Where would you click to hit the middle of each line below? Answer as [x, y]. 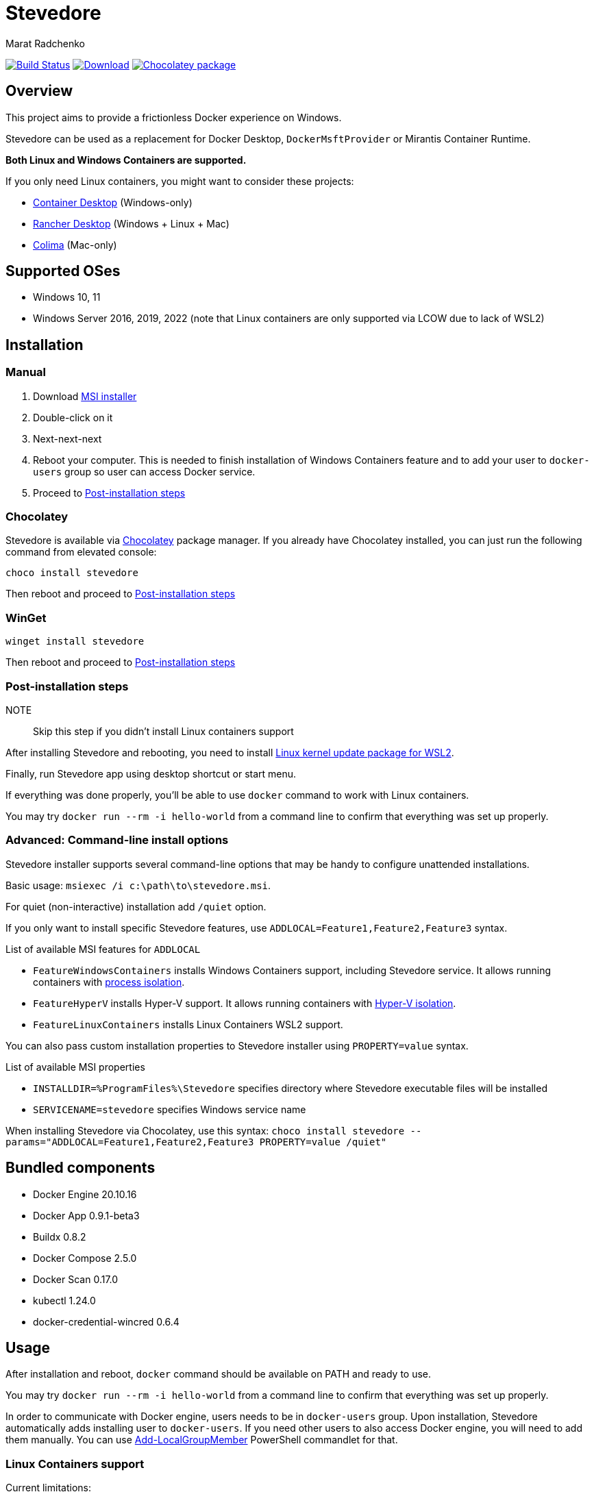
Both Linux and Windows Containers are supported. [126, 160]
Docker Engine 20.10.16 [85, 1194]
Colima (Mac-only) [75, 245]
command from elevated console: [81, 552]
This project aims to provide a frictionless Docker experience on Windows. [174, 117]
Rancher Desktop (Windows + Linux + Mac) [131, 223]
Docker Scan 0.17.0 [76, 1279]
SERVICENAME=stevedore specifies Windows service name [170, 1109]
